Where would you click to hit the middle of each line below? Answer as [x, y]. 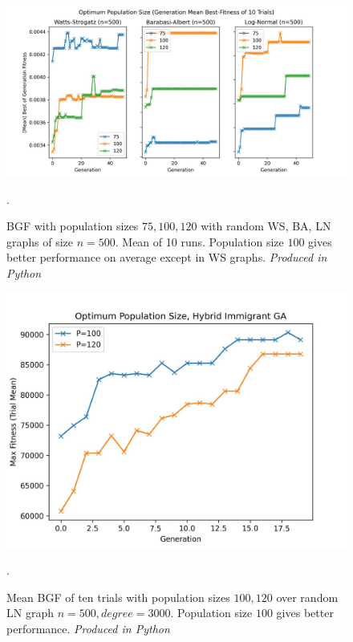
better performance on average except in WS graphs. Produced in [167, 257]
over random [307, 597]
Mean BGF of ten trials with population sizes [118, 597]
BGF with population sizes [73, 226]
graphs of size [40, 241]
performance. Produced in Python [88, 628]
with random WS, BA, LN [266, 226]
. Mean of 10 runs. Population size [199, 241]
